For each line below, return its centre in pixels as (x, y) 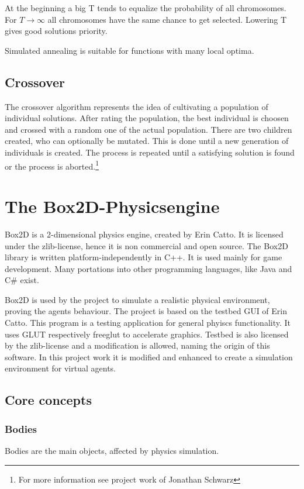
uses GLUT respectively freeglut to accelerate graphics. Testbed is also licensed (147, 334)
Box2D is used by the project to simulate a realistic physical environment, (137, 299)
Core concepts (48, 400)
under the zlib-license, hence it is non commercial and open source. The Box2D (146, 245)
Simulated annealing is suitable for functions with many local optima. (129, 50)
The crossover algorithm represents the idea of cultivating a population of (137, 106)
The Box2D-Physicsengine (112, 206)
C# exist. (22, 280)
